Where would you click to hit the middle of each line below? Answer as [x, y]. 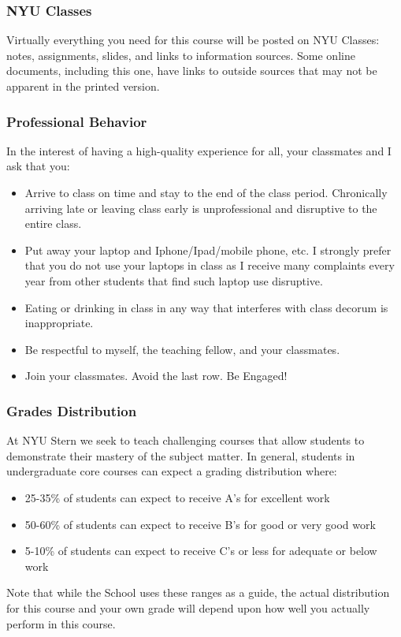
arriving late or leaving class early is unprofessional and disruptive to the [201, 208]
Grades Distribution [72, 410]
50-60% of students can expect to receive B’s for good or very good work [200, 524]
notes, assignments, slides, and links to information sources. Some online [181, 55]
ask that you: [38, 166]
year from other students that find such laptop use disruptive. [174, 280]
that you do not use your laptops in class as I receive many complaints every [210, 265]
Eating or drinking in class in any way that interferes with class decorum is [206, 307]
